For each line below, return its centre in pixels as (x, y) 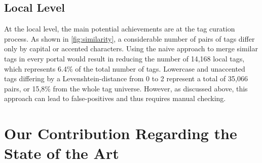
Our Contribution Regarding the (121, 133)
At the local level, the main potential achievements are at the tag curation (120, 29)
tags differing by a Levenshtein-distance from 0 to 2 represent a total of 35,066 (126, 78)
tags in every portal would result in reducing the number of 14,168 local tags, (124, 58)
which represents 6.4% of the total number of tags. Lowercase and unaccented (125, 68)
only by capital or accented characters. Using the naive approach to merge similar (131, 48)
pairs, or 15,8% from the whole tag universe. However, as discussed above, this (126, 88)
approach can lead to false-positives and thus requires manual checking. (115, 98)
